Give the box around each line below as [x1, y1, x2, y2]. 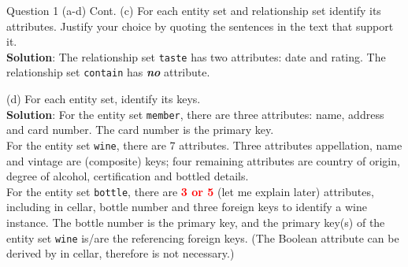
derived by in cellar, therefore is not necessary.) [6, 245, 235, 261]
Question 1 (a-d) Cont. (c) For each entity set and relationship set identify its [6, 2, 381, 18]
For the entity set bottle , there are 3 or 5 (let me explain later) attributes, [6, 183, 374, 199]
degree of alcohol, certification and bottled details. [6, 168, 249, 184]
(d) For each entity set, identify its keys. [6, 91, 201, 107]
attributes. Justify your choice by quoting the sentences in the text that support [6, 17, 394, 34]
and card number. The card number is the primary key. [6, 121, 274, 138]
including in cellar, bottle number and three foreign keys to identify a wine [6, 198, 367, 215]
